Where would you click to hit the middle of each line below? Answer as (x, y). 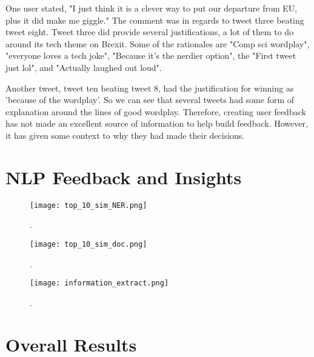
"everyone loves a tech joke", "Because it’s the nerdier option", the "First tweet (151, 55)
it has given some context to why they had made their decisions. (125, 135)
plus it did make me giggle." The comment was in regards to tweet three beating (155, 20)
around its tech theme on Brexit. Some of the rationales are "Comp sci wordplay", (158, 43)
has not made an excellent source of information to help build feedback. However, (157, 123)
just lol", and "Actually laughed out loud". (84, 67)
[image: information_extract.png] (99, 283)
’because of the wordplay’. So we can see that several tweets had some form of (150, 100)
